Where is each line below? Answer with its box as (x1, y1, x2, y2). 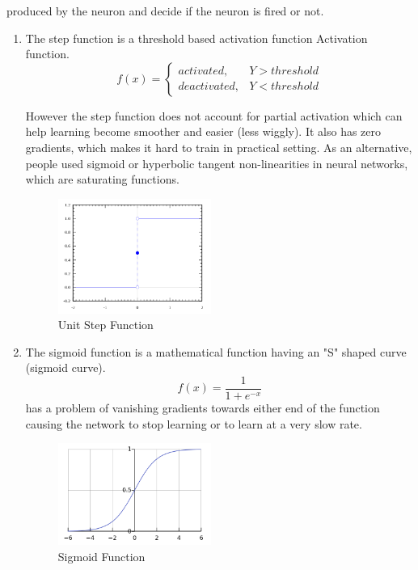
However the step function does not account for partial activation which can (25, 107, 403, 124)
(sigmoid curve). (25, 359, 106, 376)
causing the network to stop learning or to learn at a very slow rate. (25, 415, 362, 432)
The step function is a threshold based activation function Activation (25, 29, 368, 46)
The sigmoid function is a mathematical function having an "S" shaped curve (25, 343, 407, 360)
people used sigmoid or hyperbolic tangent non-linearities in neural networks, (25, 154, 408, 171)
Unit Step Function (57, 316, 154, 333)
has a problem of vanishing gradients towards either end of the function (25, 399, 380, 416)
